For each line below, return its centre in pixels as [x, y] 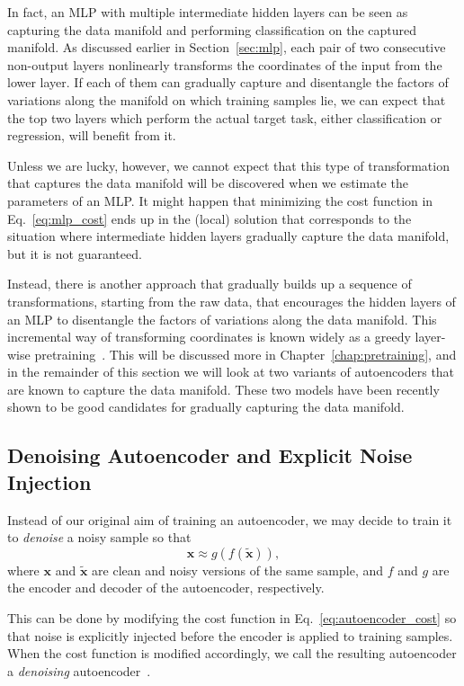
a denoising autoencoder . [79, 670]
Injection [49, 481]
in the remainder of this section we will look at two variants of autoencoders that [231, 372]
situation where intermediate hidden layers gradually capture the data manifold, [228, 236]
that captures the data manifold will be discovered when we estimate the [208, 183]
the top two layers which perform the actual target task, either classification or [225, 117]
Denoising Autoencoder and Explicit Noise [210, 455]
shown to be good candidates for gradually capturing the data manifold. [206, 407]
